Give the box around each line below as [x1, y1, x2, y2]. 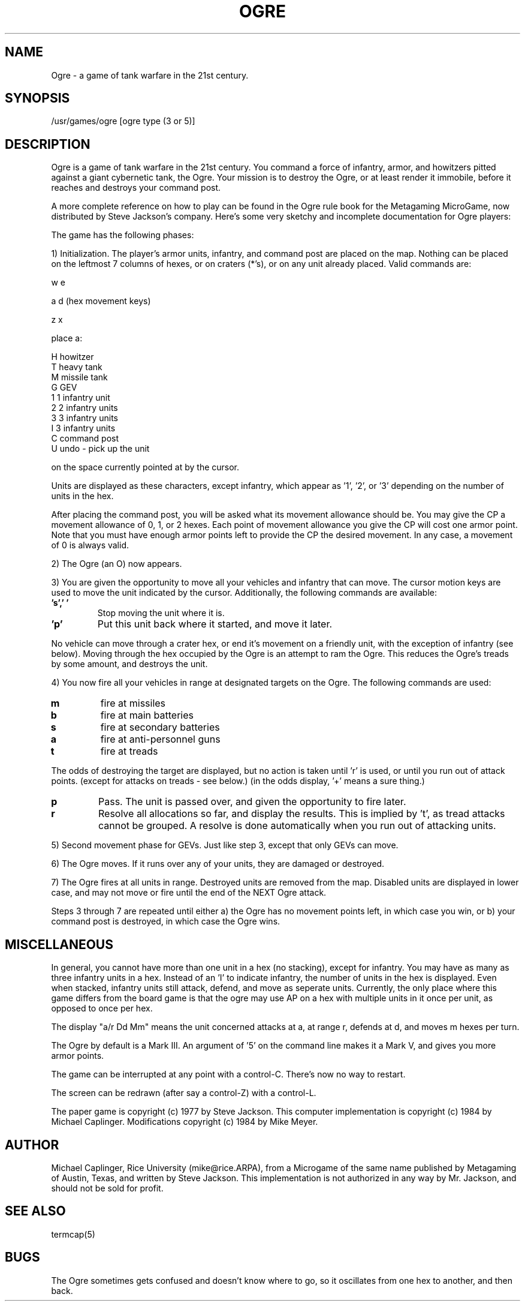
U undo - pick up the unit [51, 443, 150, 454]
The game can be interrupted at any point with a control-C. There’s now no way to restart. [51, 1069, 406, 1080]
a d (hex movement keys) [51, 296, 151, 307]
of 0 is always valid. [51, 540, 129, 551]
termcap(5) [51, 1229, 95, 1239]
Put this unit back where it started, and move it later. [97, 618, 333, 631]
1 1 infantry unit [51, 392, 110, 403]
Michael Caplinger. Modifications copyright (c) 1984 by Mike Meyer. [51, 1116, 318, 1127]
